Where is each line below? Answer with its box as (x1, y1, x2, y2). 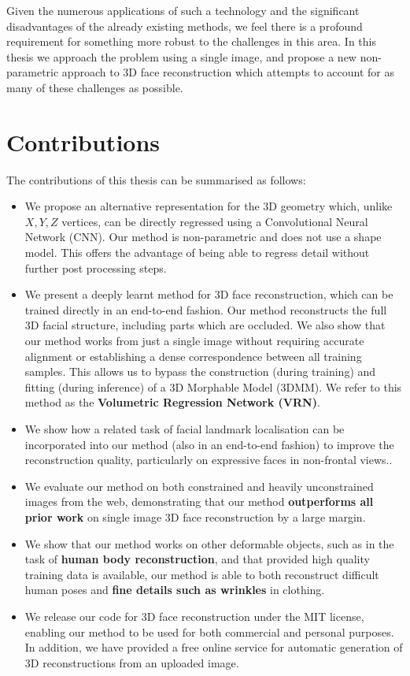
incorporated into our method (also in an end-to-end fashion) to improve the (24, 436, 394, 452)
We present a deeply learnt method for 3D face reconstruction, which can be (24, 286, 393, 303)
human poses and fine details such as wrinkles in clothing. (24, 581, 325, 598)
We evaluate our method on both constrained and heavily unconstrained (24, 477, 374, 494)
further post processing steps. (24, 259, 167, 276)
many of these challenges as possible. (6, 79, 183, 95)
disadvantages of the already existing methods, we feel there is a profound (6, 17, 363, 34)
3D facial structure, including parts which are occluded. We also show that (24, 317, 386, 333)
